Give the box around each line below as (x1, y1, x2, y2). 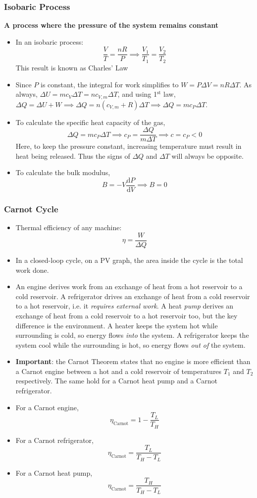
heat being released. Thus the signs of (15, 150, 130, 161)
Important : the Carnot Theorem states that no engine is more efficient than (15, 356, 251, 367)
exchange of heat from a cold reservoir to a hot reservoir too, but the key (15, 310, 238, 320)
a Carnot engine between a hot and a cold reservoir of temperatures (15, 366, 222, 376)
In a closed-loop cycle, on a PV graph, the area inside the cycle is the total (15, 254, 243, 265)
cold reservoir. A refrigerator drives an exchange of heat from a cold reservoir (15, 291, 250, 301)
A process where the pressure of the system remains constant (4, 20, 219, 30)
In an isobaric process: (15, 36, 84, 47)
